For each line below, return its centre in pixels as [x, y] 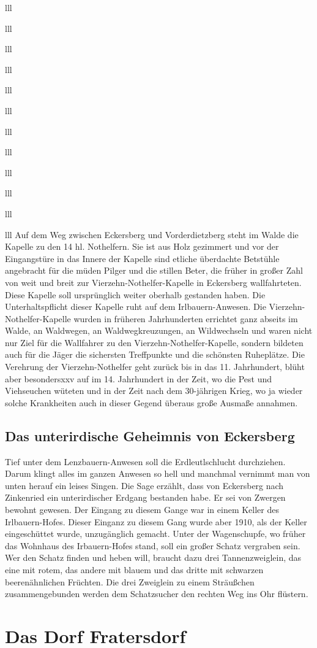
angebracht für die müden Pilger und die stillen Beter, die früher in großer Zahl [154, 270]
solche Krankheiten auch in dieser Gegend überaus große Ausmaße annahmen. [151, 402]
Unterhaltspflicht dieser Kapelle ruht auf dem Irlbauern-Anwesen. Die [136, 307]
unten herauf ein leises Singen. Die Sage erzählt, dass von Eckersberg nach [144, 485]
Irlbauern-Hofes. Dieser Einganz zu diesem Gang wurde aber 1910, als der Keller [156, 521]
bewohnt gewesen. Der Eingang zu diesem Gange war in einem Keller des [142, 510]
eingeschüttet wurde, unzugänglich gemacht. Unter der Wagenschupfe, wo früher [155, 534]
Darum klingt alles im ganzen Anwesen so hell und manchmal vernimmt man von [158, 473]
